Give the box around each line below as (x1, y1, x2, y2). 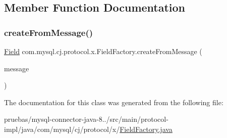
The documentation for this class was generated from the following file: (4, 97, 223, 107)
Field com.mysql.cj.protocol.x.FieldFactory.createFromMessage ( (4, 46, 202, 56)
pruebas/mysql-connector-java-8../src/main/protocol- (4, 114, 168, 124)
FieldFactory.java (120, 123, 173, 134)
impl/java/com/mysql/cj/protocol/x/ (4, 123, 120, 134)
